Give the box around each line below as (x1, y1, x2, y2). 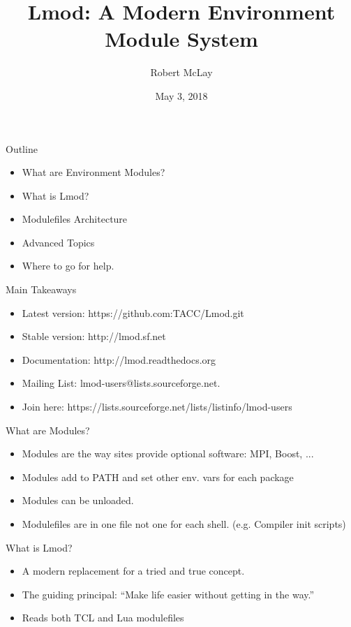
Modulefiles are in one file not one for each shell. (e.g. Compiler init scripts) (22, 517, 346, 531)
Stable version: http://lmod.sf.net (22, 329, 166, 344)
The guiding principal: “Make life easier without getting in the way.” (22, 587, 315, 601)
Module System (105, 24, 258, 53)
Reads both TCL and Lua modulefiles (22, 610, 184, 625)
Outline (6, 141, 38, 156)
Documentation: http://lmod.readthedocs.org (22, 352, 216, 367)
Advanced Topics (22, 235, 95, 249)
